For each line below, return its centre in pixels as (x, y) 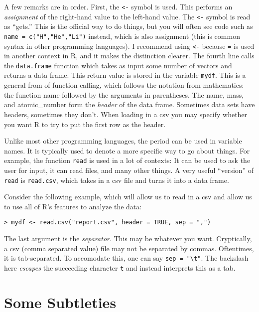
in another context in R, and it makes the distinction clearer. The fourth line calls (129, 56)
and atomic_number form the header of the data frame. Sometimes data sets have (129, 104)
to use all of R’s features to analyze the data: (73, 206)
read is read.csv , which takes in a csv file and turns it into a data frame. (117, 180)
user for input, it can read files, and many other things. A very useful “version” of (129, 170)
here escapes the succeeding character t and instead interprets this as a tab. (120, 267)
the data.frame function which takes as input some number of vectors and (118, 65)
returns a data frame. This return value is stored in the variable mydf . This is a (125, 75)
